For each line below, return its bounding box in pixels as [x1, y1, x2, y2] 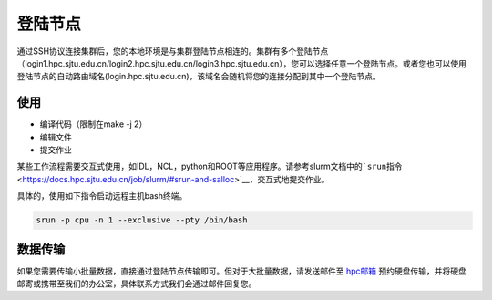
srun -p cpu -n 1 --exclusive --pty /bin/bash [36, 215, 248, 225]
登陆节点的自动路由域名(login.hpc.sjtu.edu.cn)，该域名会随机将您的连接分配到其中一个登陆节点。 [16, 71, 382, 82]
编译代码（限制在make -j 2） [39, 119, 148, 129]
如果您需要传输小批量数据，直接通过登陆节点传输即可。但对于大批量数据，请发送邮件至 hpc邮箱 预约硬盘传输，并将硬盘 [16, 265, 466, 276]
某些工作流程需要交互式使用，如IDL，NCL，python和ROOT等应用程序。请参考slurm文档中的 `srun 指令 [16, 160, 403, 172]
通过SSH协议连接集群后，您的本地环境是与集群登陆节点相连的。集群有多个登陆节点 [16, 46, 329, 57]
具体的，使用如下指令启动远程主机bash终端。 [16, 191, 188, 202]
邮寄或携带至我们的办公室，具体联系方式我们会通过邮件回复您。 [16, 278, 257, 289]
